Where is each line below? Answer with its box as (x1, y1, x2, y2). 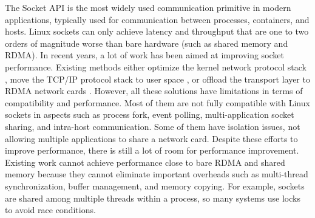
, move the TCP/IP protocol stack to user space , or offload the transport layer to (5, 72, 310, 85)
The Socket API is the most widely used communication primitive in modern (5, 1, 291, 13)
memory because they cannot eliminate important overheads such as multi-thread (5, 168, 308, 180)
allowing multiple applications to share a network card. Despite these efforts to (5, 132, 298, 145)
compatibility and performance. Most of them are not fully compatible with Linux (5, 96, 310, 109)
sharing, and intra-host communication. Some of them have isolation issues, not (5, 120, 300, 132)
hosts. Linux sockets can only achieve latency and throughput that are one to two (5, 25, 309, 38)
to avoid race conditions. (5, 203, 96, 216)
